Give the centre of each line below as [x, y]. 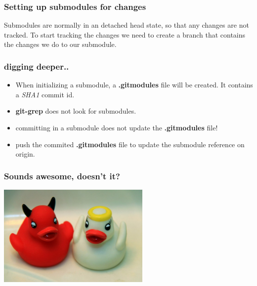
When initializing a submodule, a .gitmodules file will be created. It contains [134, 85]
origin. [25, 154]
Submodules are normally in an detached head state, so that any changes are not [127, 25]
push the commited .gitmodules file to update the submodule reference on [130, 144]
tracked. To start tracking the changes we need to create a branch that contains [125, 34]
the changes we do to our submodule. [60, 44]
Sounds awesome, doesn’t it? [62, 176]
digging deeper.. [37, 66]
